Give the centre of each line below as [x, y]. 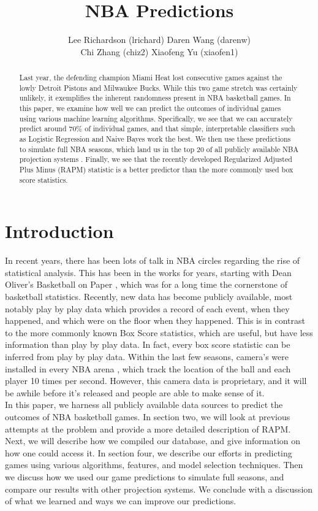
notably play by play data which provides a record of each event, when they [147, 308]
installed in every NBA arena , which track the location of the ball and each [148, 368]
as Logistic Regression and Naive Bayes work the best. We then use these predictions [155, 139]
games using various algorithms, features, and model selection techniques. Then [154, 465]
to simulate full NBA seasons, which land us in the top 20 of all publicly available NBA [159, 149]
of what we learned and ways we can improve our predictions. [121, 501]
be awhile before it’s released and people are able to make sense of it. [135, 392]
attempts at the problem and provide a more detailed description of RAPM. [148, 428]
